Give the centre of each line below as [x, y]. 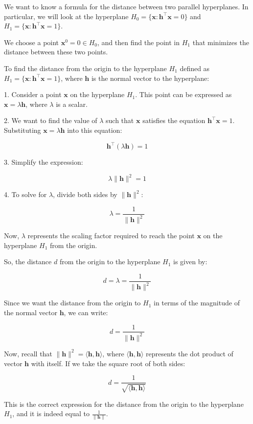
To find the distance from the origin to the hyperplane [85, 68]
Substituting [23, 130]
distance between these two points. [56, 52]
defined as [195, 68]
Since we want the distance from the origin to [72, 303]
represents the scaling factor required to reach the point [111, 236]
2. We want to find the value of [51, 120]
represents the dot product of [190, 353]
